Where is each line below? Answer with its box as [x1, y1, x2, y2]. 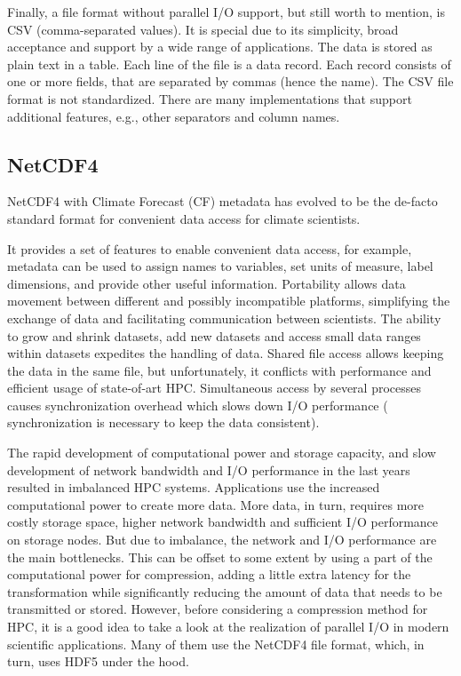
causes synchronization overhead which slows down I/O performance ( [7, 395, 388, 414]
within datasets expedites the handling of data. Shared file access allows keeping [7, 344, 444, 362]
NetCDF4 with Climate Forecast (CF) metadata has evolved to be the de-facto [7, 192, 438, 211]
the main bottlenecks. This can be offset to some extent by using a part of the [7, 547, 433, 566]
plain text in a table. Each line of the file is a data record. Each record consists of [7, 54, 451, 73]
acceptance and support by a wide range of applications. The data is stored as [7, 37, 433, 56]
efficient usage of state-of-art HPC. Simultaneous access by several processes [7, 378, 422, 397]
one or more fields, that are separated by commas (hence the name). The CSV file [7, 72, 454, 91]
